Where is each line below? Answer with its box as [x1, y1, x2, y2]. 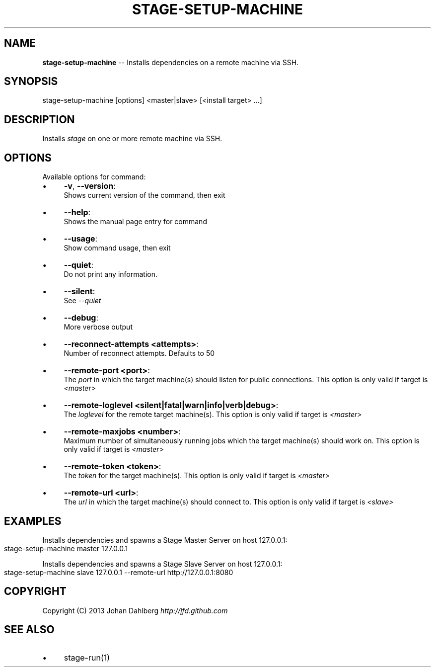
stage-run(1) [64, 652, 110, 663]
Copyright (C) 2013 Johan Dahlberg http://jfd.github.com [42, 606, 228, 615]
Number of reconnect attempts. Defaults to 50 [64, 349, 215, 358]
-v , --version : [64, 181, 116, 191]
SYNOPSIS [4, 75, 58, 88]
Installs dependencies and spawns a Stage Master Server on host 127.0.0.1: [42, 535, 288, 544]
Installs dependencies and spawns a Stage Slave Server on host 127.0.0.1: [42, 559, 283, 568]
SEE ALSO [4, 623, 55, 636]
